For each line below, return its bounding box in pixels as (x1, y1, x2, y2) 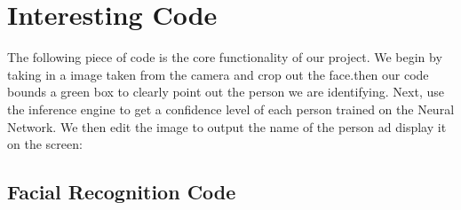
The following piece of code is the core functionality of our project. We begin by (7, 48, 442, 66)
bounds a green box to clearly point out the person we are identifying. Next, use (7, 82, 444, 101)
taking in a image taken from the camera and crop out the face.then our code (7, 65, 429, 83)
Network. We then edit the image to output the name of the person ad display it (7, 117, 447, 136)
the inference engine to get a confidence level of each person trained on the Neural (7, 99, 455, 118)
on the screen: (7, 135, 83, 153)
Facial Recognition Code (7, 178, 236, 206)
